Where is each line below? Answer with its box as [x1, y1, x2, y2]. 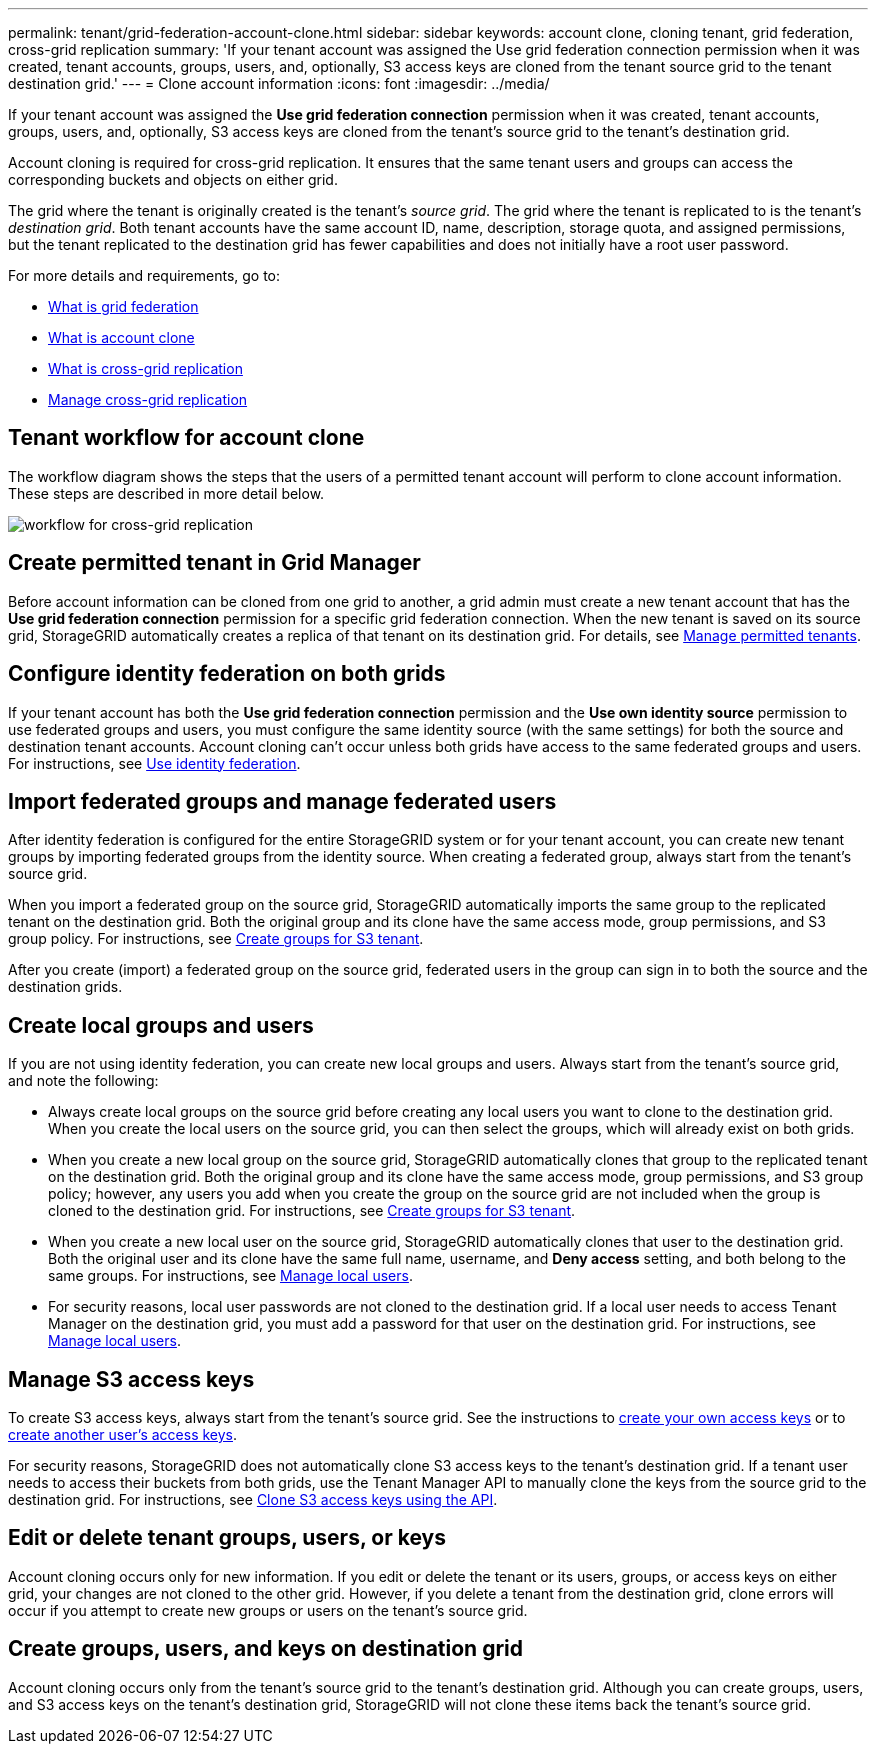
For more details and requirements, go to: [8, 267, 281, 284]
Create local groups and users [8, 1012, 314, 1038]
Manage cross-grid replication [48, 391, 248, 408]
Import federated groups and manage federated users [8, 788, 557, 814]
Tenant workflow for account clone [8, 425, 365, 451]
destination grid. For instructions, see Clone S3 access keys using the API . [8, 1491, 498, 1509]
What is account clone [48, 329, 195, 346]
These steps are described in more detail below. [8, 484, 325, 502]
